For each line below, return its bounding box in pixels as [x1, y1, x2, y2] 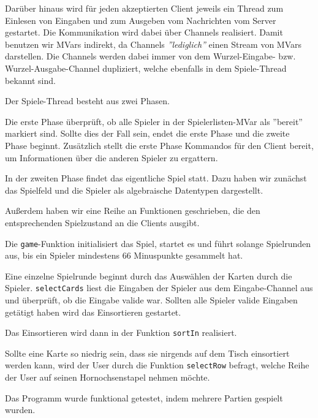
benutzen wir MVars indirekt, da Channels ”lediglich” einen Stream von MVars [5, 37, 302, 50]
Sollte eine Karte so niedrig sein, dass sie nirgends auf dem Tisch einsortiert [5, 346, 290, 359]
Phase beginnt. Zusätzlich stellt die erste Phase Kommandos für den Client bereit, [5, 139, 314, 151]
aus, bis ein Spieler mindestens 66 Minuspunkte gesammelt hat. [5, 249, 243, 262]
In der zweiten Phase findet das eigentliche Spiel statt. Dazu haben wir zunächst [5, 172, 307, 184]
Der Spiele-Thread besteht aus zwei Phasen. [5, 94, 170, 107]
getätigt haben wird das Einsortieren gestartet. [5, 305, 181, 318]
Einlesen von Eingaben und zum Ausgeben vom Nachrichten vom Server [5, 13, 276, 26]
